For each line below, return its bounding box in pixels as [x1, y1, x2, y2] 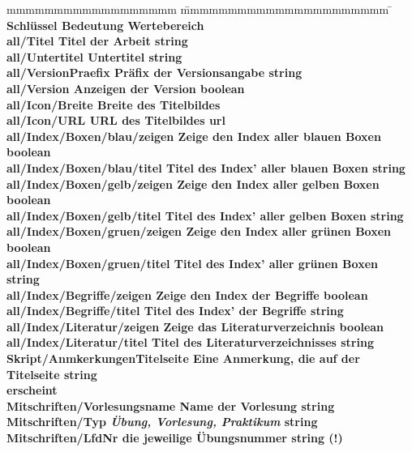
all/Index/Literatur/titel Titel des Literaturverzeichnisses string [6, 334, 374, 351]
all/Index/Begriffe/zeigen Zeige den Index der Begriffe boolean [6, 286, 368, 303]
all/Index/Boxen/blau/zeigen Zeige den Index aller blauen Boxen [6, 127, 381, 144]
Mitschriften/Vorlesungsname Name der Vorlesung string [6, 397, 335, 414]
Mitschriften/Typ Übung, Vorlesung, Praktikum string [6, 413, 318, 430]
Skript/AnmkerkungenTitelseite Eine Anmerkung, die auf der [6, 350, 360, 367]
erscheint [6, 382, 58, 399]
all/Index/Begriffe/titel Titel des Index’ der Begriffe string [6, 302, 344, 319]
